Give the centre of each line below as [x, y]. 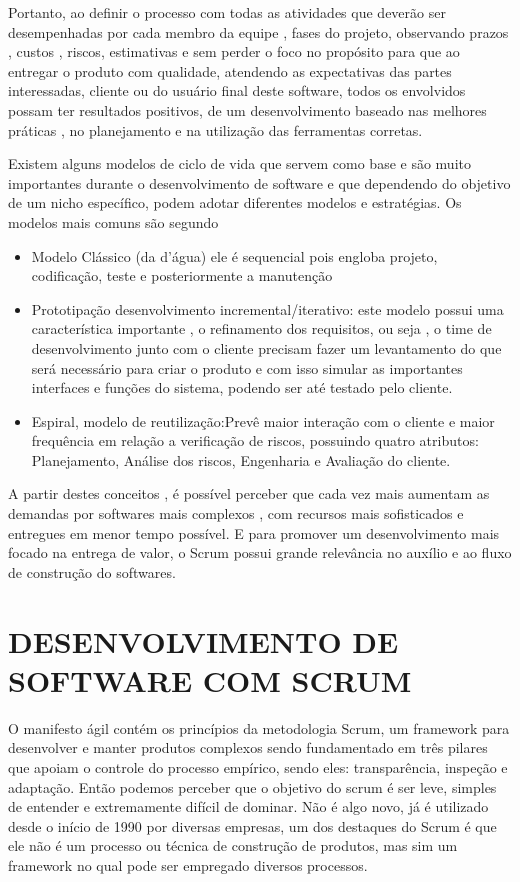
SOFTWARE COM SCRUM [210, 679]
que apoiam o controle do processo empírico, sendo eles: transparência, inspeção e [258, 766]
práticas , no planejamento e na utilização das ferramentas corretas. [215, 129]
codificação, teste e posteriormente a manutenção [182, 275]
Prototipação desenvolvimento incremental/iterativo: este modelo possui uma [267, 308]
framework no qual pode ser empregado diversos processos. [188, 864]
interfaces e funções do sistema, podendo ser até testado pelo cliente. [242, 387]
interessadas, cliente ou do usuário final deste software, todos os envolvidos [237, 90]
